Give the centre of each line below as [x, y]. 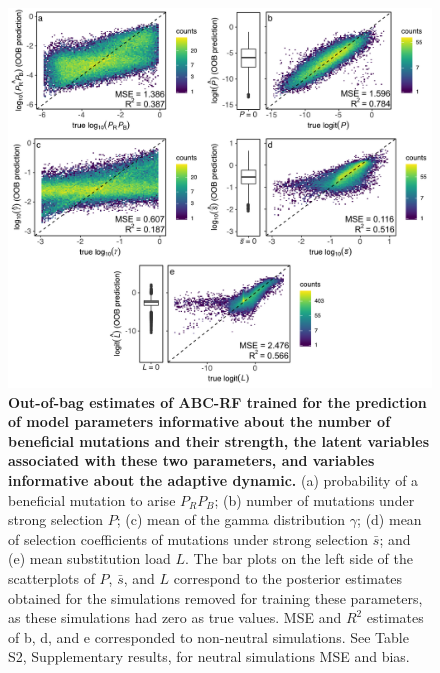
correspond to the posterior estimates [288, 578]
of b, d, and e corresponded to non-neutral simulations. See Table [208, 636]
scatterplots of [51, 578]
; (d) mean [389, 519]
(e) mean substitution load [89, 558]
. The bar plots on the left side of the [299, 558]
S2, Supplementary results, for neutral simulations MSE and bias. [209, 656]
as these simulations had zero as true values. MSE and [175, 617]
